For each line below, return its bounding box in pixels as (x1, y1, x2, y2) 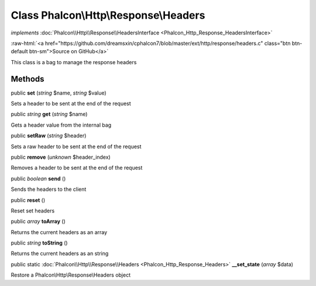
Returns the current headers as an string (11, 250, 109, 257)
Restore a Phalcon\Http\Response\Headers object (11, 271, 131, 278)
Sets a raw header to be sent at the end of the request (11, 143, 142, 150)
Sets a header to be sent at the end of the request (11, 100, 131, 107)
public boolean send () (11, 175, 66, 182)
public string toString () (11, 239, 68, 246)
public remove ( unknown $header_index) (11, 154, 111, 161)
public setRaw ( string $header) (11, 132, 87, 139)
